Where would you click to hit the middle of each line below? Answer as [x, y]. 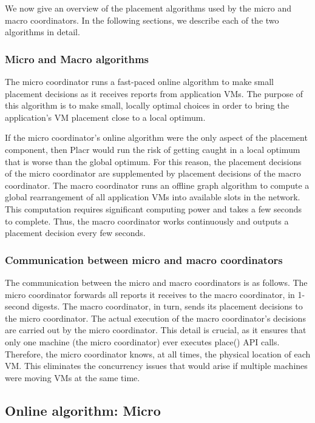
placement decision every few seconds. [75, 233]
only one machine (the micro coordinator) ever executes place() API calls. [142, 341]
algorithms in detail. [42, 32]
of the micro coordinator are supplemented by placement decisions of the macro [153, 173]
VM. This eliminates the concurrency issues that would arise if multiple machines [156, 366]
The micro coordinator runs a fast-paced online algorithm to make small [139, 81]
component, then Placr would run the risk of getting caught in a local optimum [153, 149]
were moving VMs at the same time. [73, 377]
